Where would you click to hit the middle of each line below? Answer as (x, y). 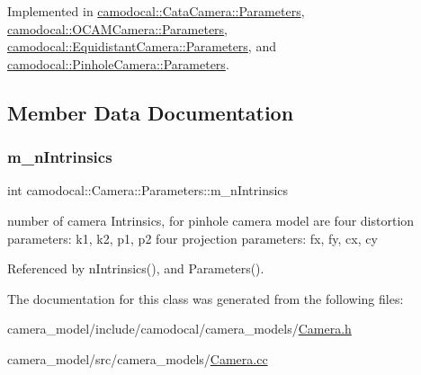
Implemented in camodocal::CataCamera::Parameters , (156, 11)
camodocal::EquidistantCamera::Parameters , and (142, 46)
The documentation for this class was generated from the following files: (206, 298)
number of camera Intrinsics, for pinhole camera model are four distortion (211, 220)
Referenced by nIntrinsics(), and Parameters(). (136, 268)
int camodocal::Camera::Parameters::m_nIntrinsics (148, 190)
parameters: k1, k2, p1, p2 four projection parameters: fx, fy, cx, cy (193, 238)
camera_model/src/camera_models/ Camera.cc (138, 358)
